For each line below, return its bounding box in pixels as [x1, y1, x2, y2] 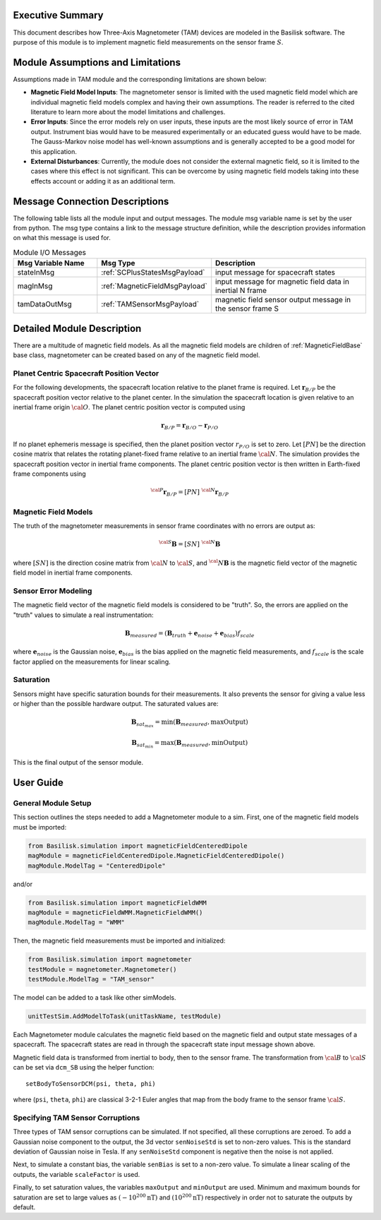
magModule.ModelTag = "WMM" [28, 919, 125, 926]
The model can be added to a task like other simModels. [13, 993, 176, 1002]
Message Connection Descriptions [13, 195, 169, 208]
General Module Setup [13, 799, 92, 808]
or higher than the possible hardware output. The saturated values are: [13, 700, 219, 708]
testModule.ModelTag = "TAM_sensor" [28, 975, 155, 983]
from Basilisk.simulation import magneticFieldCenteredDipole [28, 842, 248, 850]
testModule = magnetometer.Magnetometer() [28, 965, 177, 974]
